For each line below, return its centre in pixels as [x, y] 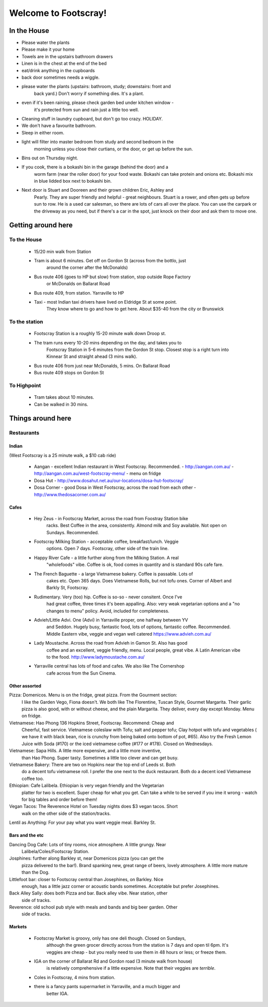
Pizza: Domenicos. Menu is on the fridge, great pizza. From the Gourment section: [93, 695]
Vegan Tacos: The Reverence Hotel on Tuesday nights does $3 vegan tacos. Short [94, 806]
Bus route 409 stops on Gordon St [69, 373]
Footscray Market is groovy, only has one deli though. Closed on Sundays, [110, 938]
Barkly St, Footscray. [67, 588]
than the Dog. [35, 872]
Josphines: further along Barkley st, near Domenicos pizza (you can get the [86, 858]
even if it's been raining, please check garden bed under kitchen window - [98, 103]
